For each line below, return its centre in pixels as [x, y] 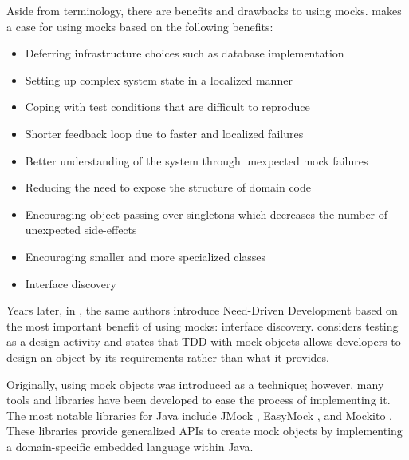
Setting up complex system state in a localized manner [159, 79]
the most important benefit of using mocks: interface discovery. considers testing [203, 325]
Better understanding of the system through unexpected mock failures [197, 160]
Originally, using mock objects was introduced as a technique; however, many [195, 384]
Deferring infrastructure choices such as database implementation [185, 53]
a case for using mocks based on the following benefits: [140, 26]
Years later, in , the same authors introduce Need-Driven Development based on [202, 310]
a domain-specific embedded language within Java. [130, 446]
